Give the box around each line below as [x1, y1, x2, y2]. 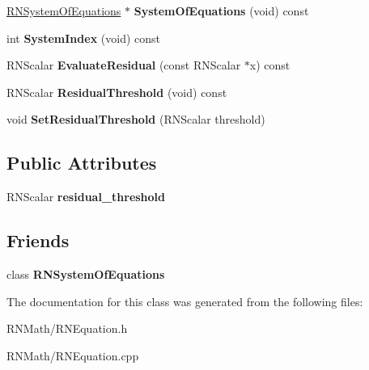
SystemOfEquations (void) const [134, 2, 309, 19]
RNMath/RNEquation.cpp [6, 347, 139, 364]
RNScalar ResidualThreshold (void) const [6, 83, 227, 100]
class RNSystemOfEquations [6, 265, 165, 282]
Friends [6, 228, 70, 253]
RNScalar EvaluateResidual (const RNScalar [6, 57, 241, 74]
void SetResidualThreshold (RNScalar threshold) [6, 111, 265, 128]
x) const [249, 57, 291, 74]
